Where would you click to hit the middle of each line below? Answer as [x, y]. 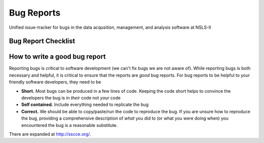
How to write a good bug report [57, 57]
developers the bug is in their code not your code [71, 98]
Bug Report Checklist [42, 41]
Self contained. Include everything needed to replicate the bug [85, 104]
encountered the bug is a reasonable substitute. [69, 125]
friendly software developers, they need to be [55, 82]
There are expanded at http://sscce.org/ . [50, 134]
